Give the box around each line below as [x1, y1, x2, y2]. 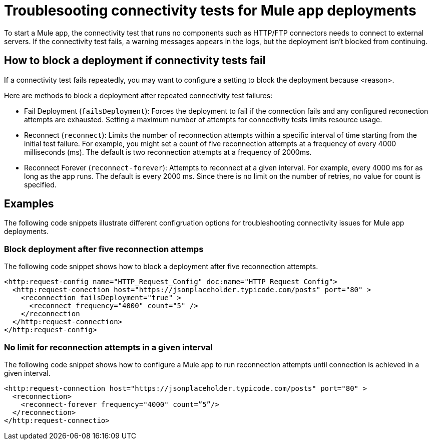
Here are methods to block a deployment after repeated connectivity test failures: [4, 91, 273, 100]
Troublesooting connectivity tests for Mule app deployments [4, 2, 416, 19]
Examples [4, 197, 54, 210]
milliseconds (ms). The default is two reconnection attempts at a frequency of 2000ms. [24, 147, 312, 156]
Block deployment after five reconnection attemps [4, 244, 204, 254]
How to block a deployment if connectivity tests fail [4, 54, 266, 67]
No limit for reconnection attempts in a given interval [4, 342, 213, 352]
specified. [24, 180, 57, 189]
